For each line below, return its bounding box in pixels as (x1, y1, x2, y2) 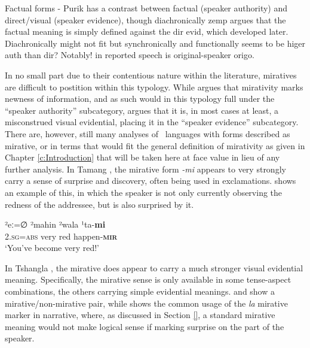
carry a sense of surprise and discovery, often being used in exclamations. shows (5, 174, 296, 187)
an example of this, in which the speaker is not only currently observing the (5, 186, 283, 198)
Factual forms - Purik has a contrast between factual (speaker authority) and (5, 2, 288, 14)
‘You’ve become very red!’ (5, 241, 99, 254)
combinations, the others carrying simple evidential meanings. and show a (5, 285, 275, 298)
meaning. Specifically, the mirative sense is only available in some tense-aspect (5, 273, 291, 286)
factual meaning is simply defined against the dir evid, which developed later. (5, 25, 288, 38)
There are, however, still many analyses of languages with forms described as (5, 127, 290, 140)
